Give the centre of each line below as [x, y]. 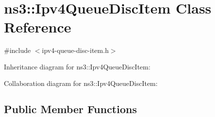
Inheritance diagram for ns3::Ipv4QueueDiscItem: [77, 66]
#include [17, 50]
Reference [38, 27]
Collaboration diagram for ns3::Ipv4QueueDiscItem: [81, 83]
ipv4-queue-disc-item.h [75, 50]
